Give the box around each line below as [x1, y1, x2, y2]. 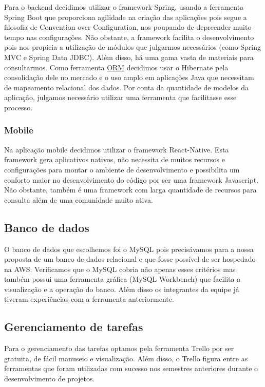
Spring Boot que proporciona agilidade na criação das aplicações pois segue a [4, 11, 247, 22]
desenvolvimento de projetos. [4, 373, 95, 384]
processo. [4, 102, 33, 112]
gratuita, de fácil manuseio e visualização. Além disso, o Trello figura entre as [4, 353, 248, 363]
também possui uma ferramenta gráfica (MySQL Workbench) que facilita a [4, 274, 241, 284]
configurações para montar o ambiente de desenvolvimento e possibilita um [4, 164, 240, 175]
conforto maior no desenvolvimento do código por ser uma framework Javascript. [4, 174, 258, 185]
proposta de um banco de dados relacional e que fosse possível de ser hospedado [4, 254, 256, 264]
